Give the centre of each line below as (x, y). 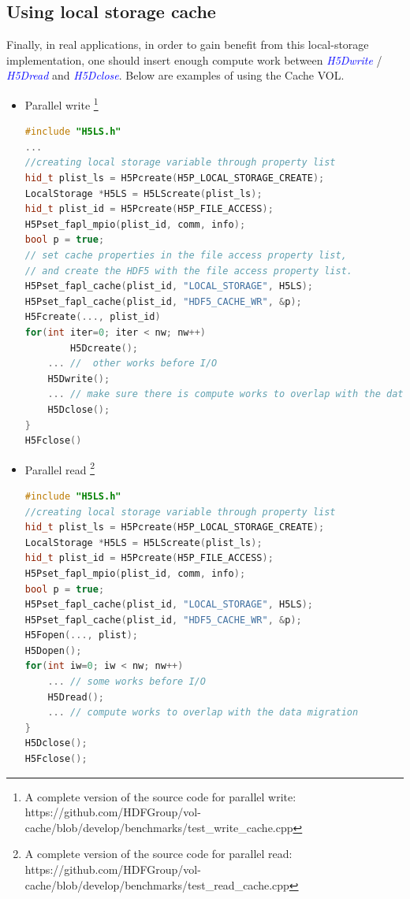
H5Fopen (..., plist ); (81, 635)
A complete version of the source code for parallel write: (160, 796)
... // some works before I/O (127, 682)
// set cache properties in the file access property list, (186, 255)
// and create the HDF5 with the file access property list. (189, 271)
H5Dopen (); (53, 650)
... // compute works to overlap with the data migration (203, 713)
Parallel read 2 (60, 468)
